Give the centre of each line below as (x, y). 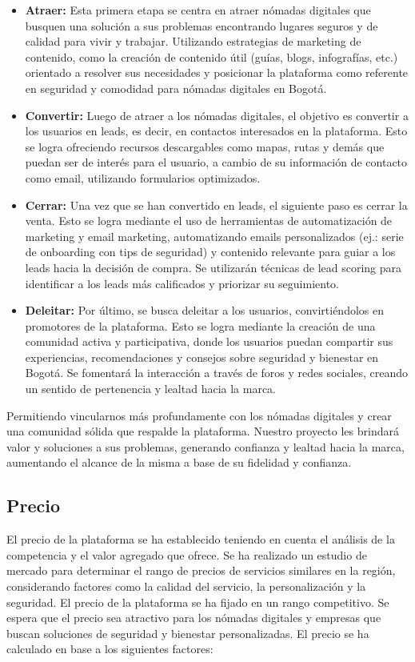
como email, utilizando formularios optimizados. (143, 177)
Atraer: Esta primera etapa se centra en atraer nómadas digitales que (198, 10)
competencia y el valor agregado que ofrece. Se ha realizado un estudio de (187, 554)
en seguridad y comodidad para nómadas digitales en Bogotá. (176, 88)
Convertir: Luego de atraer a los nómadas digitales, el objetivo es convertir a (217, 115)
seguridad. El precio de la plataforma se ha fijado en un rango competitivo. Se (198, 602)
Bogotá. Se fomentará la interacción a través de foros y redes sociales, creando (217, 373)
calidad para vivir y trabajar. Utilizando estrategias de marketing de (193, 41)
